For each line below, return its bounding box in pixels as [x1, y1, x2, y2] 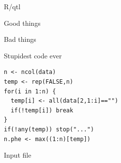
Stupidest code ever [4, 50, 62, 60]
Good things [4, 18, 41, 28]
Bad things [4, 34, 36, 44]
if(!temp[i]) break [11, 107, 74, 114]
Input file [4, 150, 31, 160]
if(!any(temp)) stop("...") [4, 126, 94, 133]
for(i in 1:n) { [4, 88, 56, 95]
